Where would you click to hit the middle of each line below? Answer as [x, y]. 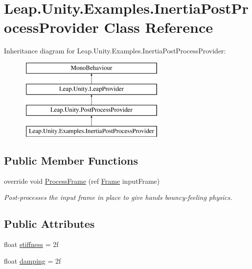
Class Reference [159, 27]
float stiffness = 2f [31, 244]
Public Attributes [49, 224]
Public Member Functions [71, 160]
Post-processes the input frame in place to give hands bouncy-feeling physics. [118, 197]
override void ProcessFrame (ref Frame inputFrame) [82, 181]
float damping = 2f [33, 260]
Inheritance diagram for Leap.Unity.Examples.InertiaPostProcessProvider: [115, 51]
